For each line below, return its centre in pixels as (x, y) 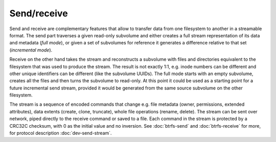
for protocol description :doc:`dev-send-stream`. (61, 133)
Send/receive (39, 13)
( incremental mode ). (31, 50)
